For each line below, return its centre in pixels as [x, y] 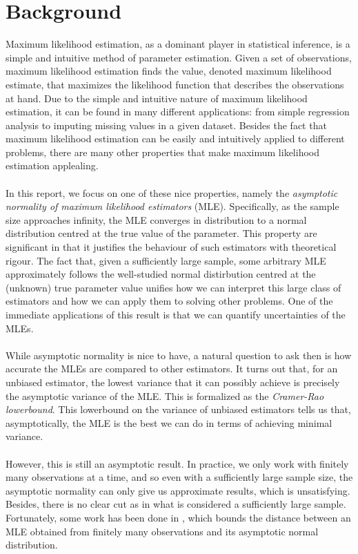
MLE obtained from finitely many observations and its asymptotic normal [162, 531]
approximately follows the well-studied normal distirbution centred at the [161, 274]
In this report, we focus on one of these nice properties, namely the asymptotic [172, 192]
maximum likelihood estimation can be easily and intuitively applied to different [175, 138]
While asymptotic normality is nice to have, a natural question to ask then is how [179, 355]
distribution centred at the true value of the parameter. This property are [161, 233]
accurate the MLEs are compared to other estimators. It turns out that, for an [172, 369]
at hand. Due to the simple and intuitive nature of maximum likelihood [157, 98]
